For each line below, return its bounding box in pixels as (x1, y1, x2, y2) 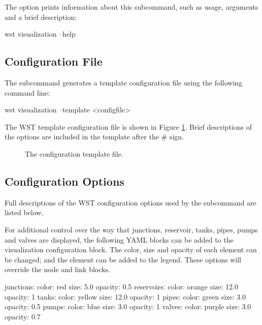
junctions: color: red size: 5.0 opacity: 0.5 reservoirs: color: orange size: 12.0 (5, 281, 238, 291)
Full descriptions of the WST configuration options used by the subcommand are (5, 197, 256, 208)
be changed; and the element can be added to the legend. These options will (5, 254, 242, 264)
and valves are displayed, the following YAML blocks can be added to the (5, 234, 234, 245)
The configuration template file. (25, 148, 123, 159)
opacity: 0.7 (5, 311, 41, 321)
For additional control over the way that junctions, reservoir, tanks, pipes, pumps (5, 224, 258, 234)
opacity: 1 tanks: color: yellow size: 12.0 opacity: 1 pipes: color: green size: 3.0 (5, 291, 246, 302)
